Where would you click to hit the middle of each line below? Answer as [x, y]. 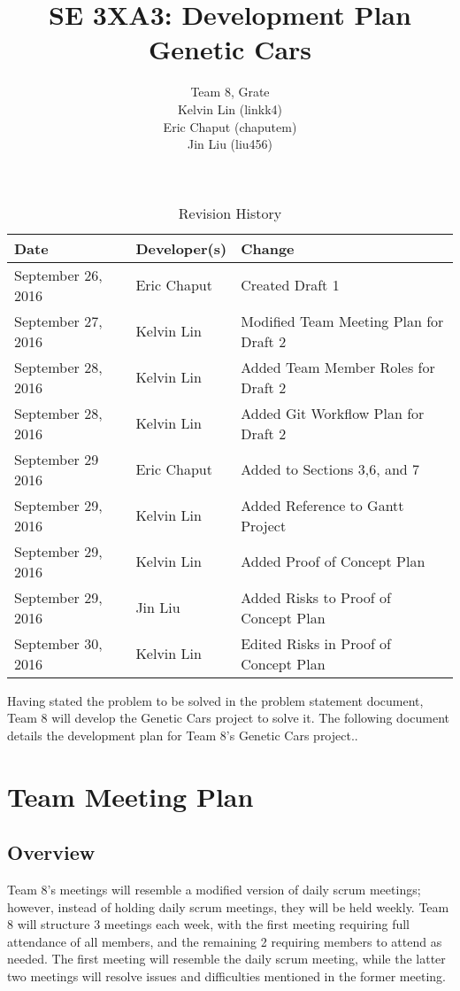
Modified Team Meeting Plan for [342, 321]
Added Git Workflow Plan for [333, 413]
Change [268, 248]
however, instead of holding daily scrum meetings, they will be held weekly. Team [228, 906]
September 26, [58, 275]
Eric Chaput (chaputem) [230, 126]
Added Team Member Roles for [338, 367]
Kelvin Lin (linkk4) [230, 108]
